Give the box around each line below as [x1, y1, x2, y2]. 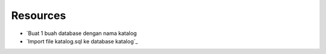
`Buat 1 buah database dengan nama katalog [26, 30, 137, 37]
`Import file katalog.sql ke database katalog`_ [26, 37, 138, 45]
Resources [11, 9, 66, 22]
